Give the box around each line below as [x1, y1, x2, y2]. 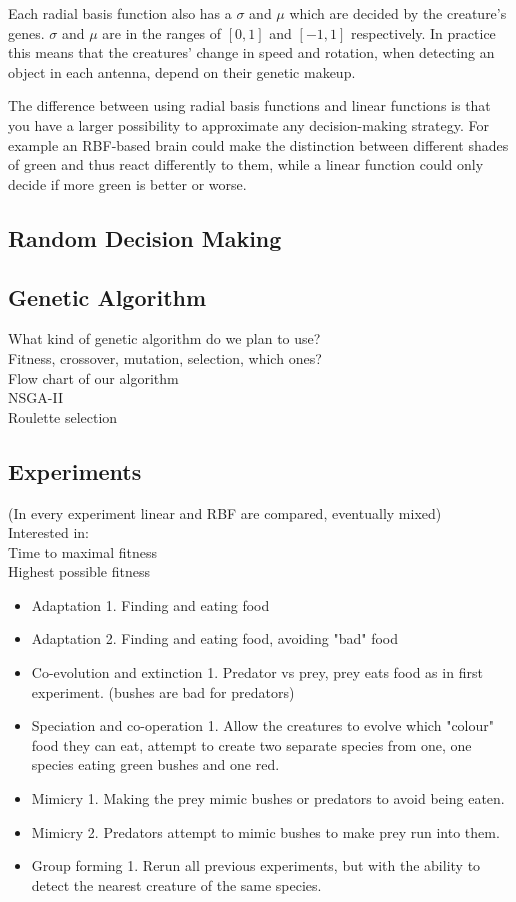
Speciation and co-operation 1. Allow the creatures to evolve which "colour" [31, 715, 494, 736]
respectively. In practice [351, 22, 496, 43]
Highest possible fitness [8, 561, 150, 582]
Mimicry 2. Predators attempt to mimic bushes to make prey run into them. [31, 821, 500, 842]
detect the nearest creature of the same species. [31, 874, 322, 895]
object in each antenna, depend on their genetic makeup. [8, 61, 356, 82]
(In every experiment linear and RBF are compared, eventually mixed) [8, 502, 442, 523]
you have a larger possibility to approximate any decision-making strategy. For [8, 114, 489, 135]
